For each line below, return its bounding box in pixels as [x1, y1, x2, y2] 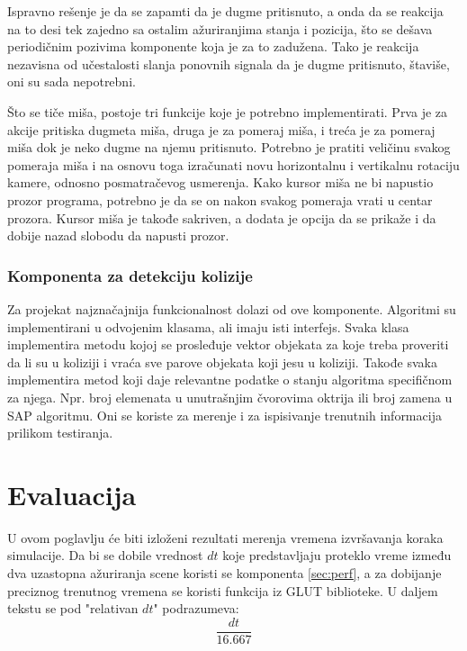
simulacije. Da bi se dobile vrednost [7, 546, 203, 565]
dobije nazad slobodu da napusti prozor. [7, 226, 229, 245]
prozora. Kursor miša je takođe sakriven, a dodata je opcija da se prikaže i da [7, 208, 436, 227]
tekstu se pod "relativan [7, 599, 139, 618]
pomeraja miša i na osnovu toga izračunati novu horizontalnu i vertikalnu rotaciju [7, 155, 460, 174]
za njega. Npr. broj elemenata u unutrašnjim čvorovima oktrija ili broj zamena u [7, 387, 453, 406]
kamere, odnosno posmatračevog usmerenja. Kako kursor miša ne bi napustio [7, 173, 434, 192]
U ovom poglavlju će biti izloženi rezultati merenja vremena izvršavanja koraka [7, 528, 444, 547]
